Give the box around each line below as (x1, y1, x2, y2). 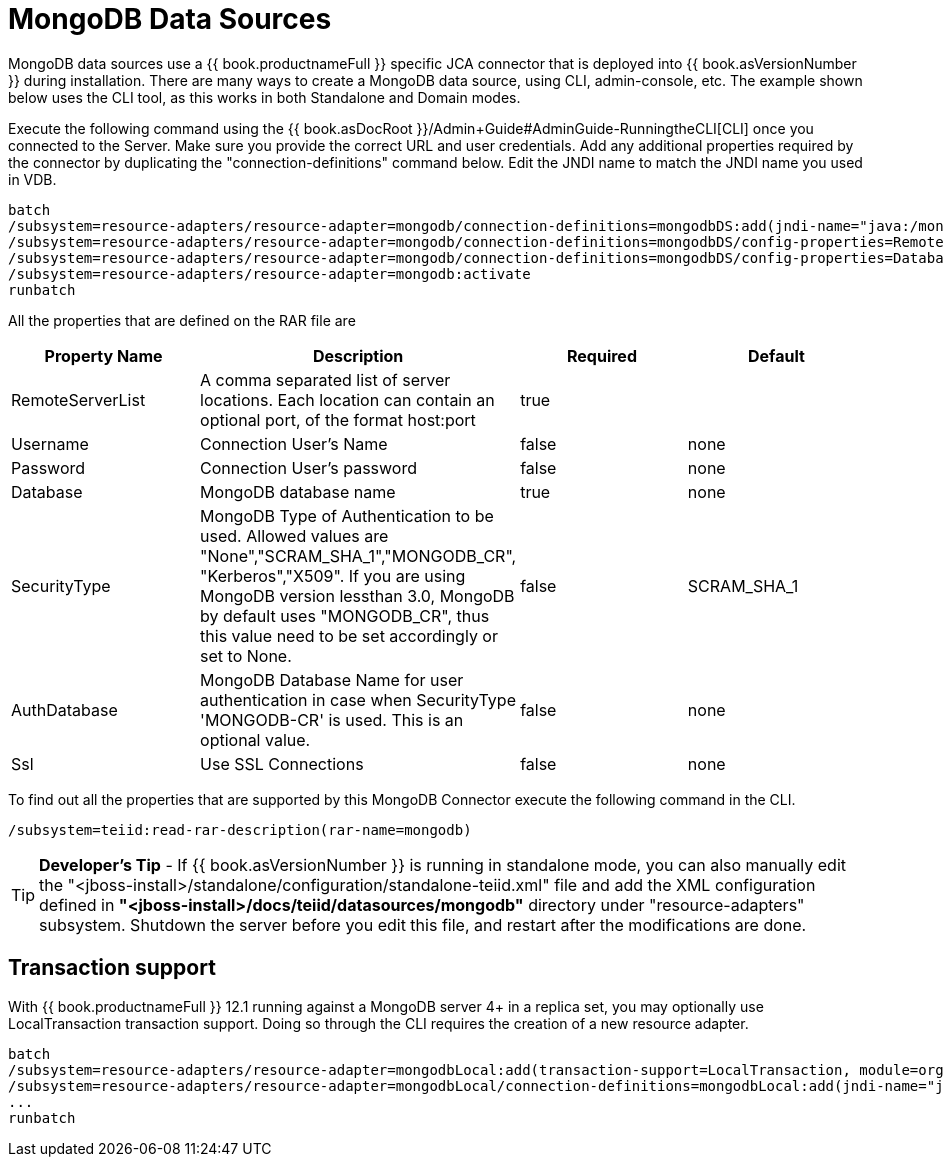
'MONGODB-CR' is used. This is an (200, 709, 464, 730)
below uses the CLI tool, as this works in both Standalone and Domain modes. (8, 88, 521, 106)
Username (11, 433, 89, 454)
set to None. (200, 645, 292, 666)
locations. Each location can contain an (200, 389, 495, 410)
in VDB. (8, 170, 57, 188)
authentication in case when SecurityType (200, 689, 516, 710)
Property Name (44, 345, 163, 366)
